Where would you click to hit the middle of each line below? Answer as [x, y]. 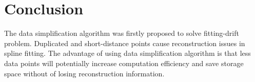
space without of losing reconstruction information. [84, 73]
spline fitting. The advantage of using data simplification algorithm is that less [128, 53]
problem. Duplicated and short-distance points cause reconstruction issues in [125, 43]
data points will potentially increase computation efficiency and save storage [124, 63]
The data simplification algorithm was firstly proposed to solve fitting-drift [122, 33]
